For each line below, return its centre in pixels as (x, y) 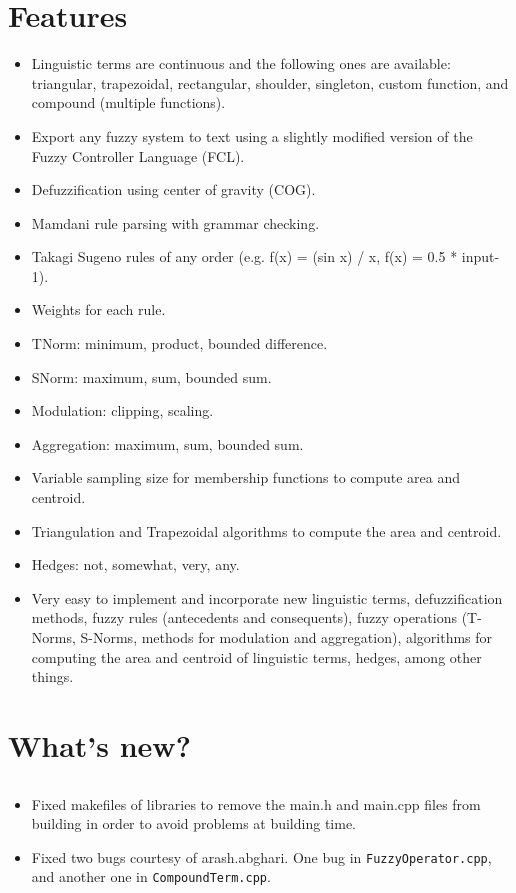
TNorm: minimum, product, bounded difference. (179, 343)
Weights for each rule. (98, 309)
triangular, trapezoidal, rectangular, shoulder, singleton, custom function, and (270, 82)
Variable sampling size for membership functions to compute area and (246, 477)
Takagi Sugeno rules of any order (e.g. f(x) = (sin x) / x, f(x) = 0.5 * (244, 256)
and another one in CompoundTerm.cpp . (151, 876)
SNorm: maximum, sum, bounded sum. (151, 376)
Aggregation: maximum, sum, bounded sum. (167, 443)
